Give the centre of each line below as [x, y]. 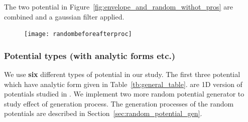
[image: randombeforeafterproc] [78, 34]
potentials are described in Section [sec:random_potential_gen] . [103, 113]
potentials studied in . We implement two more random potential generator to [124, 94]
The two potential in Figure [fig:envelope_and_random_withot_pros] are [118, 6]
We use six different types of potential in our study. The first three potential [122, 74]
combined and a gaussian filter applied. [64, 16]
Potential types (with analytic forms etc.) [90, 55]
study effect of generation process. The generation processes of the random [119, 103]
